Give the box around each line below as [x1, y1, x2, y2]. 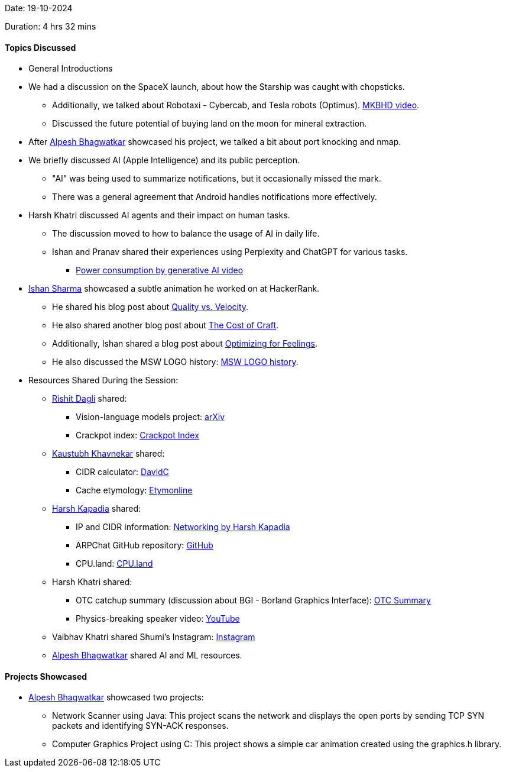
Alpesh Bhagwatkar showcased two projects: [28, 692, 204, 703]
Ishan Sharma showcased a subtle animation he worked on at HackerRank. [28, 283, 320, 294]
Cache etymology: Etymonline [76, 485, 193, 496]
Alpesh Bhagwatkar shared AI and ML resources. [52, 650, 242, 661]
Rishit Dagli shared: [52, 393, 127, 404]
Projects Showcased [5, 671, 87, 681]
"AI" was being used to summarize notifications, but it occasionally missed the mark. [52, 173, 381, 184]
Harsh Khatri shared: [52, 577, 132, 587]
